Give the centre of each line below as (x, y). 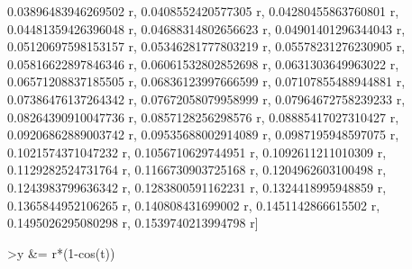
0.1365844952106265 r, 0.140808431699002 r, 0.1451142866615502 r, (194, 205)
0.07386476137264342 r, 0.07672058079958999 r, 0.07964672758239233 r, (206, 99)
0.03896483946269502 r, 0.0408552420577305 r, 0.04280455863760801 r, (203, 11)
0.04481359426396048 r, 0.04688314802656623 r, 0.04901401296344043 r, (206, 28)
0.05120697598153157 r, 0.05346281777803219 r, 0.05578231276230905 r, (206, 46)
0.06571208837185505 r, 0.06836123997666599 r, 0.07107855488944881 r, (206, 81)
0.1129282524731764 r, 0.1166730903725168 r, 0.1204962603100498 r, (197, 170)
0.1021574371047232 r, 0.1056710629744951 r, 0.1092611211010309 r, (197, 152)
